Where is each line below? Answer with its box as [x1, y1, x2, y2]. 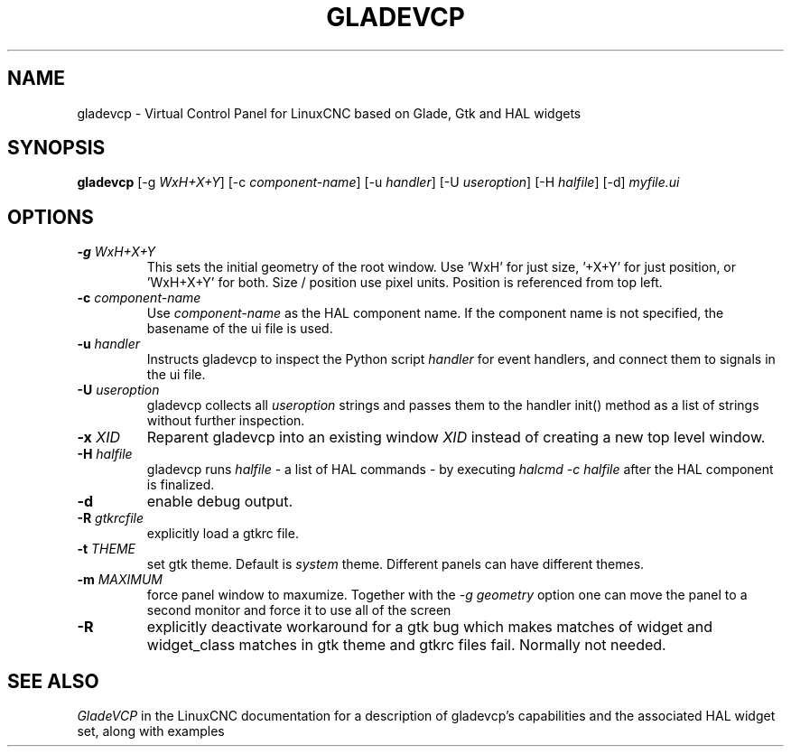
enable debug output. [146, 492, 293, 511]
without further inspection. [146, 413, 305, 429]
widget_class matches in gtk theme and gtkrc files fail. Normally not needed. [146, 636, 666, 655]
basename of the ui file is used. [146, 321, 333, 337]
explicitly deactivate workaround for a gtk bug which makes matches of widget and [146, 618, 713, 637]
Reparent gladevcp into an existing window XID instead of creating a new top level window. [146, 428, 766, 447]
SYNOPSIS [7, 136, 106, 160]
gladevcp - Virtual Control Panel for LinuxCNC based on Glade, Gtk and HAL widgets [77, 105, 582, 121]
